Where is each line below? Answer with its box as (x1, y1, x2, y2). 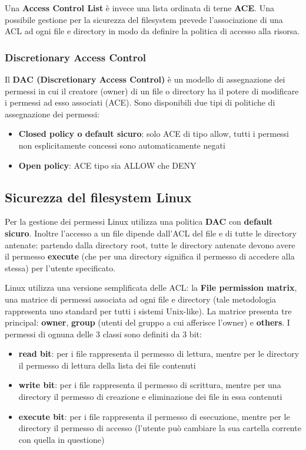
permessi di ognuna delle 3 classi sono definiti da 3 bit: (5, 327, 202, 340)
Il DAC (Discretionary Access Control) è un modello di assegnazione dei (5, 73, 285, 85)
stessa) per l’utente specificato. (5, 261, 116, 274)
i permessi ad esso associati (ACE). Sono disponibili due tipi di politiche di (5, 96, 275, 109)
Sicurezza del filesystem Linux (5, 188, 192, 206)
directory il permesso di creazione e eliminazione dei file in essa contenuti (18, 390, 282, 403)
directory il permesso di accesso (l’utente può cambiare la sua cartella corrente (18, 422, 301, 434)
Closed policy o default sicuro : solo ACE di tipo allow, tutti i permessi (18, 127, 290, 140)
